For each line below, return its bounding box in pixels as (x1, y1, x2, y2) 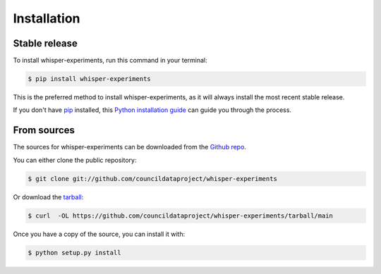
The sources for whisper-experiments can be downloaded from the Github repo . (13, 143, 247, 151)
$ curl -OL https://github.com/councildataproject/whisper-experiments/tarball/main (28, 211, 333, 220)
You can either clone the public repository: (13, 156, 137, 164)
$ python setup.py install (28, 249, 121, 256)
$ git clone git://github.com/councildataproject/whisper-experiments (28, 175, 278, 182)
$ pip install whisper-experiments (28, 75, 151, 83)
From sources (13, 124, 75, 137)
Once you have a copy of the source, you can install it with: (13, 230, 186, 238)
